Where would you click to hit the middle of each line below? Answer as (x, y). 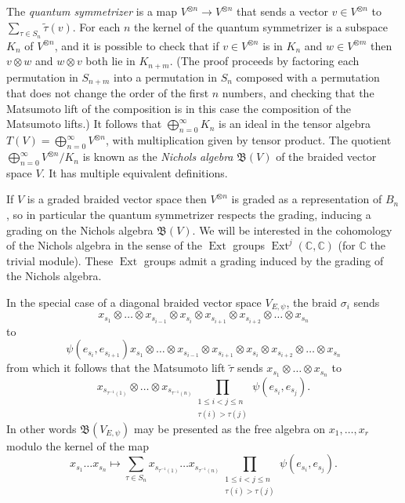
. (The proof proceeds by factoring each (264, 61)
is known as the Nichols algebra (158, 157)
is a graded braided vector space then (117, 199)
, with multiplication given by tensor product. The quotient (248, 140)
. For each (96, 26)
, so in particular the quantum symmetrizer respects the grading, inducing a (189, 215)
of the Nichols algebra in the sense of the (104, 245)
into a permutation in (166, 77)
